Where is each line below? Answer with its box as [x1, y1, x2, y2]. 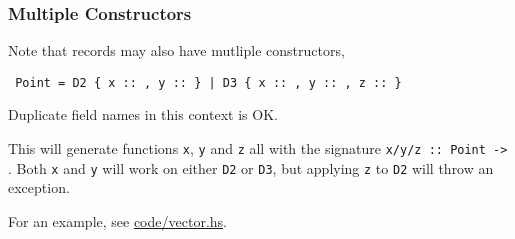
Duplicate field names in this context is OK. [8, 104, 278, 125]
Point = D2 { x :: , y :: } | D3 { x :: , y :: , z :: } [15, 75, 402, 90]
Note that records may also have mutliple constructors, [8, 40, 345, 61]
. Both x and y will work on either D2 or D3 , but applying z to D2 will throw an [8, 157, 494, 178]
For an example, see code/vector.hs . [8, 210, 227, 231]
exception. [8, 177, 70, 198]
